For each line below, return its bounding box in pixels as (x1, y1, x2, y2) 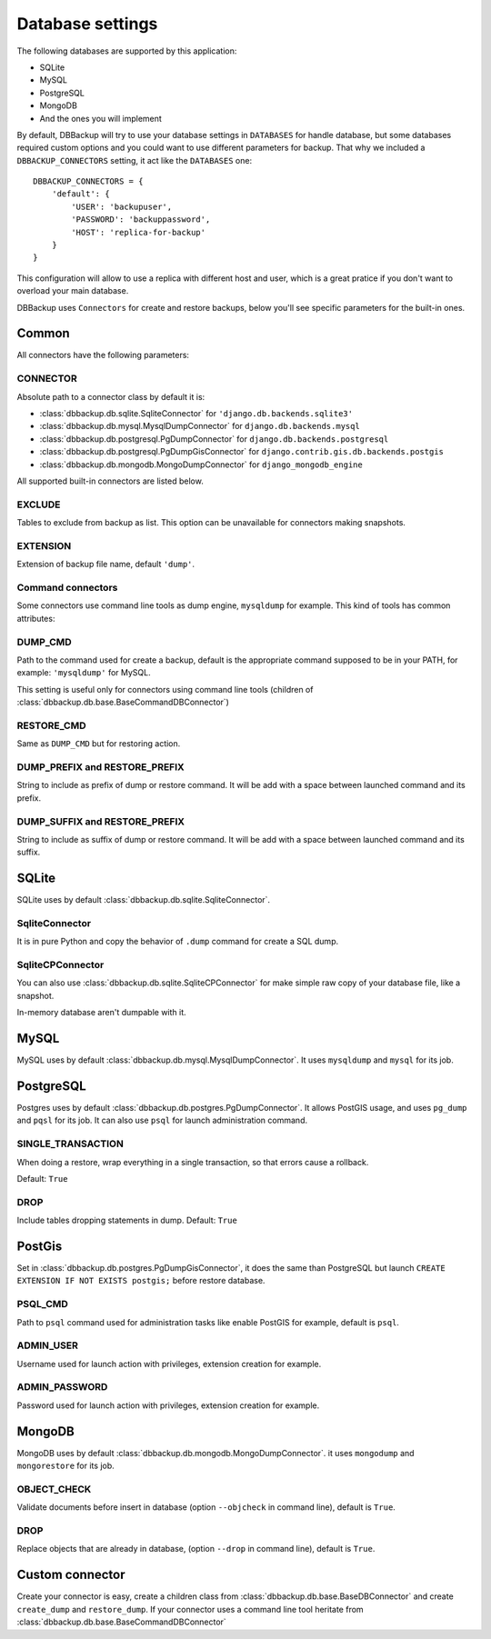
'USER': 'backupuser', (71, 201, 173, 212)
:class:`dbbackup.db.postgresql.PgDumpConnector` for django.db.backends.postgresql (39, 433, 389, 445)
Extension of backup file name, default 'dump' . (16, 559, 195, 570)
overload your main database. (16, 285, 129, 296)
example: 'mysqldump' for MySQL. (16, 667, 151, 678)
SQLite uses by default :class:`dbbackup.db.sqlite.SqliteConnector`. (16, 894, 271, 905)
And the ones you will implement (39, 113, 163, 124)
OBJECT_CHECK (16, 1483, 92, 1495)
